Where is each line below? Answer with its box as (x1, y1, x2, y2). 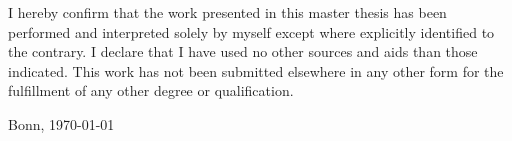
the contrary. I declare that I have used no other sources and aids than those (8, 41, 478, 62)
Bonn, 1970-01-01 (8, 113, 115, 134)
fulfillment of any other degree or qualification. (8, 80, 294, 101)
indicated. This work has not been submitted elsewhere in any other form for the (8, 60, 504, 81)
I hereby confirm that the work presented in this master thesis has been (8, 2, 447, 22)
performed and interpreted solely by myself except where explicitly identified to (8, 21, 495, 42)
